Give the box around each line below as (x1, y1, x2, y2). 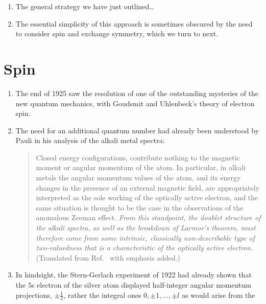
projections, (15, 289, 52, 300)
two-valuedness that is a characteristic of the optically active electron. (36, 242, 253, 253)
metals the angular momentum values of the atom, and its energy (36, 172, 241, 183)
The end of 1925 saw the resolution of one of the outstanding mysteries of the (15, 87, 259, 98)
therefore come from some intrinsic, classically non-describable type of (36, 232, 255, 243)
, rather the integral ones (63, 289, 141, 300)
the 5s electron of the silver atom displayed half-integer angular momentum (15, 279, 251, 290)
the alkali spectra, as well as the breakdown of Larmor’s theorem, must (36, 222, 256, 233)
